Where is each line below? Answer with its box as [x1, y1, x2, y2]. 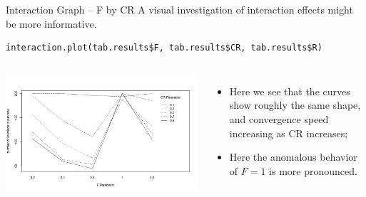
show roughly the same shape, [229, 97, 361, 112]
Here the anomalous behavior [229, 149, 357, 164]
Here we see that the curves [229, 83, 350, 98]
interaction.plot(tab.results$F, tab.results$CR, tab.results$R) [6, 43, 322, 53]
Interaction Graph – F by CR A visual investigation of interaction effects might [6, 2, 353, 16]
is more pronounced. [269, 163, 357, 178]
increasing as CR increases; [229, 125, 348, 140]
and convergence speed [229, 111, 329, 126]
